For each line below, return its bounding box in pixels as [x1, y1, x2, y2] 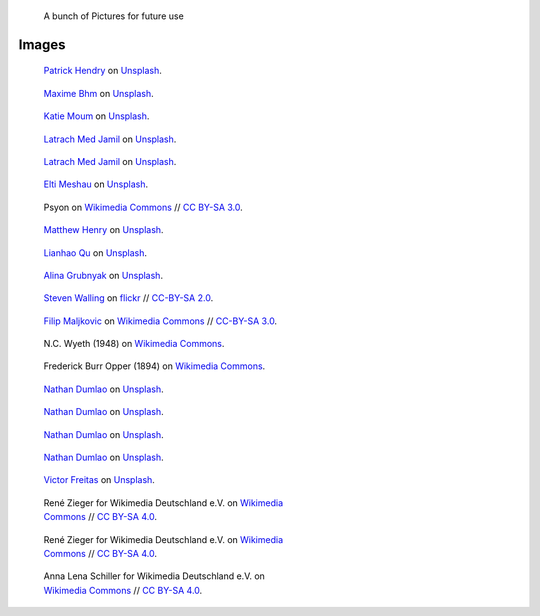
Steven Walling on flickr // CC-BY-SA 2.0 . [43, 292, 214, 304]
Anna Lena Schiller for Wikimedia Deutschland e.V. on [43, 570, 265, 582]
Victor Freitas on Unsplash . [43, 474, 155, 486]
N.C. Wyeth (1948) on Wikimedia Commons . [43, 338, 225, 350]
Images [18, 36, 66, 53]
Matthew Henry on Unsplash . [43, 224, 164, 236]
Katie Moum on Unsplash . [43, 110, 150, 122]
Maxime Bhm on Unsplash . [43, 87, 154, 99]
